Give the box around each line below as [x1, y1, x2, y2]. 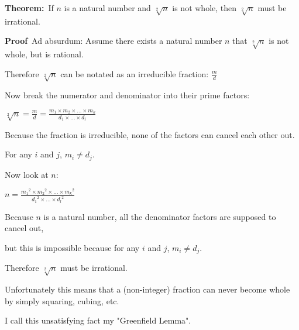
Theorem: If [5, 2, 54, 13]
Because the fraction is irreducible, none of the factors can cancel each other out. [5, 128, 295, 140]
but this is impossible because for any [5, 241, 140, 253]
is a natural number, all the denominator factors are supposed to [43, 210, 276, 222]
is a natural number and [64, 2, 151, 13]
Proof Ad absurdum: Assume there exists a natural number [5, 35, 222, 47]
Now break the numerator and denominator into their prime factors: [5, 89, 250, 101]
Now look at [5, 168, 49, 180]
